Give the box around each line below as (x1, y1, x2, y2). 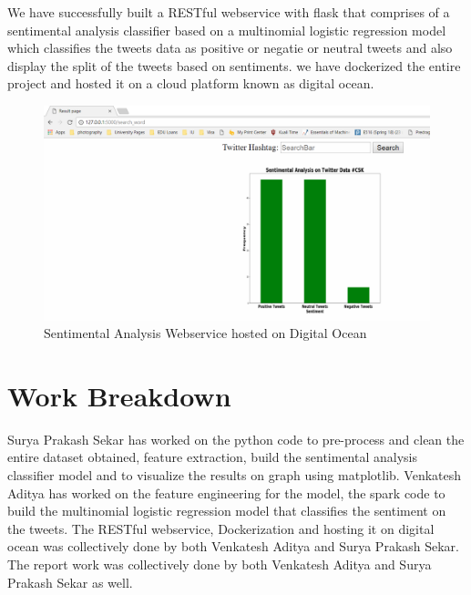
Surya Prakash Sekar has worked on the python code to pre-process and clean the (7, 429, 465, 448)
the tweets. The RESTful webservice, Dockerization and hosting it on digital (7, 518, 435, 538)
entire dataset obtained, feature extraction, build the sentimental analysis (7, 447, 418, 467)
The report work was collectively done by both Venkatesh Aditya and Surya (7, 555, 432, 574)
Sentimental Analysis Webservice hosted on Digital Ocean (44, 323, 367, 343)
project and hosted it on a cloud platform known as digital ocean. (7, 74, 374, 93)
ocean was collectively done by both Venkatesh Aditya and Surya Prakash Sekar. (7, 537, 460, 556)
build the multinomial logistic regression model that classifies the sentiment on (7, 501, 446, 520)
